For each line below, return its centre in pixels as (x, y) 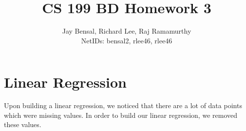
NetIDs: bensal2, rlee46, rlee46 (127, 40)
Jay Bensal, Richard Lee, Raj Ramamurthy (127, 31)
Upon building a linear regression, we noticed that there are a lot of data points (123, 105)
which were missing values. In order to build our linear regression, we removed (121, 115)
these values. (23, 124)
